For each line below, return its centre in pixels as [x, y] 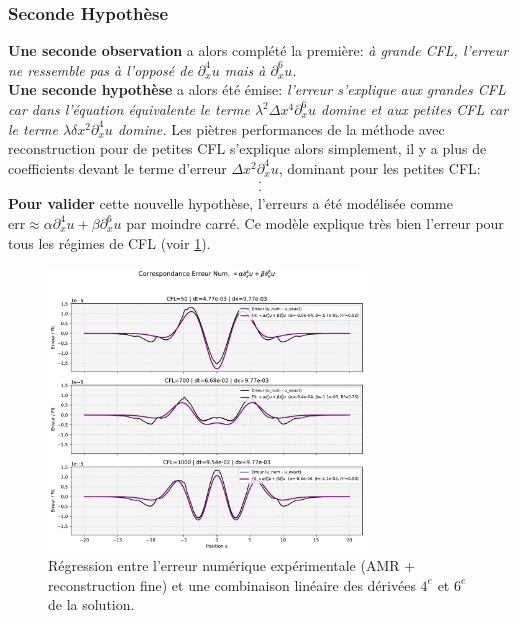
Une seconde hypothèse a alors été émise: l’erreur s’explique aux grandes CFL [257, 89]
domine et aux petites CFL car [415, 109]
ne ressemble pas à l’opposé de [100, 69]
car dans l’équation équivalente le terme [129, 109]
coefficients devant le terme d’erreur [117, 167]
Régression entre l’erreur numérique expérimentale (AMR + [232, 565]
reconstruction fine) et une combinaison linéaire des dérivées [232, 584]
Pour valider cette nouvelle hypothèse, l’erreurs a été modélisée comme [230, 203]
